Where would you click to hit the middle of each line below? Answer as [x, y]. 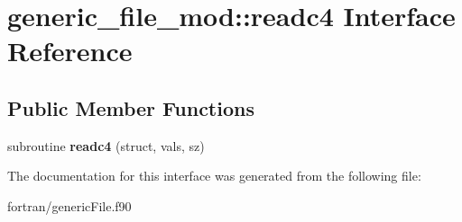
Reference [70, 51]
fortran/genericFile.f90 [69, 205]
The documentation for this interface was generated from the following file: [214, 176]
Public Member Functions [131, 107]
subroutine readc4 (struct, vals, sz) [106, 145]
